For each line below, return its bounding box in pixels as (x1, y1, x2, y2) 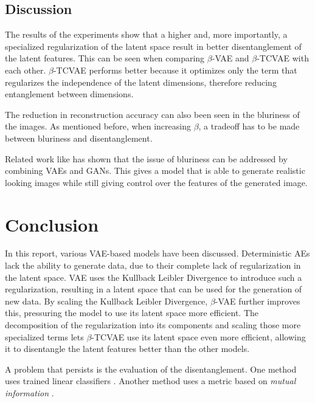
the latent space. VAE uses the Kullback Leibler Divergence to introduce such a (5, 270, 302, 283)
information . (5, 386, 54, 399)
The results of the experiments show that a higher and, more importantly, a (5, 28, 288, 41)
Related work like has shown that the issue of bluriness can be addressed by (5, 152, 288, 165)
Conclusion (5, 212, 99, 236)
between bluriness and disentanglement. (5, 131, 153, 144)
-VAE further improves (215, 294, 300, 307)
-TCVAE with (257, 52, 309, 64)
